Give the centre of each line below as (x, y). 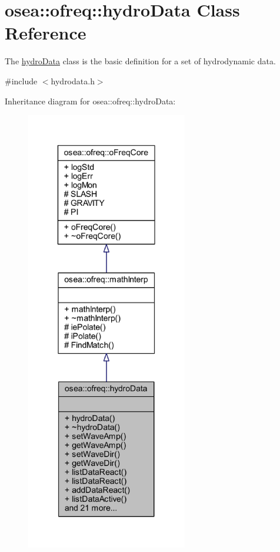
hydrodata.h (73, 80)
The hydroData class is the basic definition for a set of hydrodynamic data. (140, 61)
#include (21, 80)
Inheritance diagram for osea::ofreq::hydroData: (90, 101)
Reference (46, 33)
